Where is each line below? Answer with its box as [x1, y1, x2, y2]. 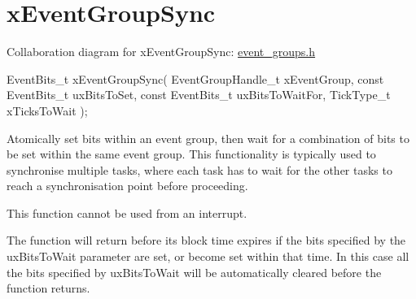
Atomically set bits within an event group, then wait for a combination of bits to [7, 129, 409, 146]
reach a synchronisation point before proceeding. [7, 177, 248, 194]
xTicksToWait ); [7, 102, 88, 119]
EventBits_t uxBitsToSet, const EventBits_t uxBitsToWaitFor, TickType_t [7, 86, 391, 103]
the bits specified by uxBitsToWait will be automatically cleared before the [7, 263, 382, 280]
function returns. [7, 279, 90, 297]
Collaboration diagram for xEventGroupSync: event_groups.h [7, 43, 316, 60]
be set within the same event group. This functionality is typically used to [7, 145, 376, 162]
